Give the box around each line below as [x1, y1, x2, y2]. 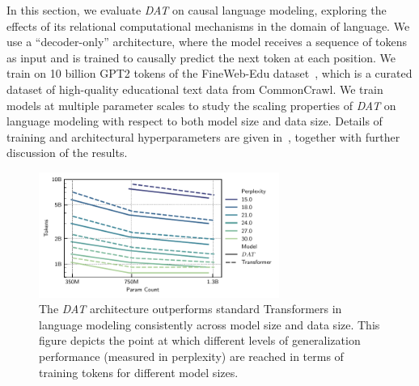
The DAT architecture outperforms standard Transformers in [39, 300, 342, 317]
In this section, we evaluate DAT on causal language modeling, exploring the [6, 2, 387, 18]
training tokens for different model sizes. [39, 363, 239, 380]
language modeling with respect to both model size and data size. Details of [6, 112, 383, 129]
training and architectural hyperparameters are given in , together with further [6, 128, 400, 145]
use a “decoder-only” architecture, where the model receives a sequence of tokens [6, 33, 408, 50]
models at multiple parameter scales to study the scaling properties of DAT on [6, 96, 396, 113]
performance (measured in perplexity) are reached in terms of [39, 347, 344, 364]
